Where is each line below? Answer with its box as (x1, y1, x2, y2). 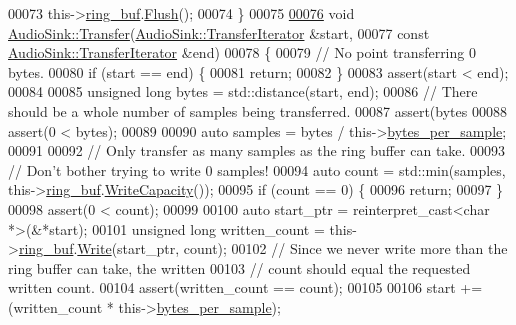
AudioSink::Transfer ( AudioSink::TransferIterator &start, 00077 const (8, 22, 430, 43)
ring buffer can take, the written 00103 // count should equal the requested (8, 257, 471, 278)
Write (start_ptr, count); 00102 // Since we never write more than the (77, 238, 508, 259)
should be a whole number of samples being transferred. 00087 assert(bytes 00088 (8, 100, 507, 121)
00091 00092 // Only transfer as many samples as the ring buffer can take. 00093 (8, 140, 506, 161)
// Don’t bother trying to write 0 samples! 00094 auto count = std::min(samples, (8, 159, 506, 180)
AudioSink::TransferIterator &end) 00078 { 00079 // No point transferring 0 (8, 42, 476, 63)
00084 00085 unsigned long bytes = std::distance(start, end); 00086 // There (8, 81, 478, 102)
